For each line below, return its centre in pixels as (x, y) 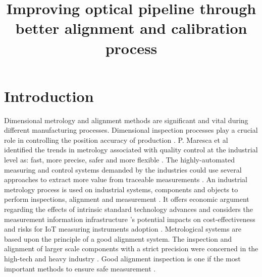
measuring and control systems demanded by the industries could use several (123, 169)
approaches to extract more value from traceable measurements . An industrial (126, 179)
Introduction (49, 96)
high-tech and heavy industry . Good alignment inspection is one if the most (122, 258)
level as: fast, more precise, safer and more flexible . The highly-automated (119, 160)
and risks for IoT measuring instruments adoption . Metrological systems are (123, 229)
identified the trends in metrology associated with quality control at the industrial (131, 150)
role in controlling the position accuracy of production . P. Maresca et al (116, 140)
